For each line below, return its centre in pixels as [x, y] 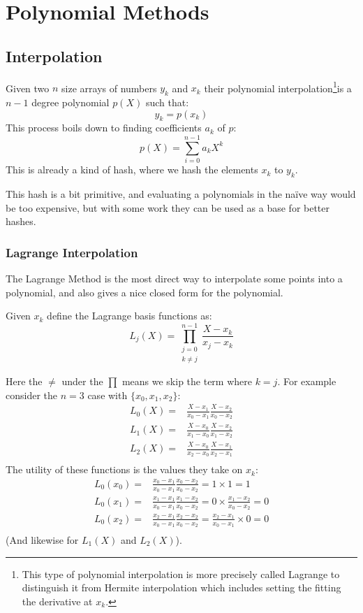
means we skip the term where [187, 381]
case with [108, 395]
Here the [24, 381]
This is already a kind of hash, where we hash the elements [132, 170]
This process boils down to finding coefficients [104, 128]
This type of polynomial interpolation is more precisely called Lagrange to [181, 574]
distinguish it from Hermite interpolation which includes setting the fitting [181, 587]
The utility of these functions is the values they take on [124, 469]
